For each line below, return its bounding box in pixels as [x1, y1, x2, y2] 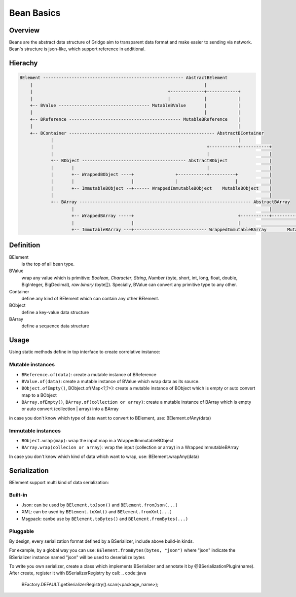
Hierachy [9, 59, 38, 68]
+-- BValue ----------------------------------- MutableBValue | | [30, 103, 241, 108]
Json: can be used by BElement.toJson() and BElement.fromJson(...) [21, 502, 178, 508]
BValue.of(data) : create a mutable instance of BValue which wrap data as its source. [21, 378, 200, 384]
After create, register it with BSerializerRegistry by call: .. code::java [9, 570, 147, 576]
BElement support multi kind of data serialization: [9, 479, 110, 485]
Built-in [9, 492, 28, 498]
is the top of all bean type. [21, 261, 75, 267]
